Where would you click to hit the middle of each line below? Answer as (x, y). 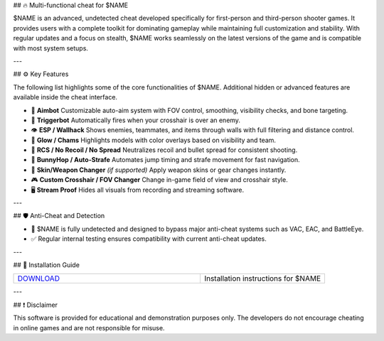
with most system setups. (51, 48)
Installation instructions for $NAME (262, 278)
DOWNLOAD (39, 278)
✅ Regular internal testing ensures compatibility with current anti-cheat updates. (149, 239)
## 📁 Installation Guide (46, 265)
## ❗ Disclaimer (36, 305)
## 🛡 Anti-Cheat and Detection (59, 216)
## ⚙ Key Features (41, 74)
